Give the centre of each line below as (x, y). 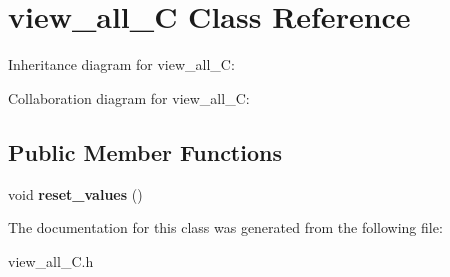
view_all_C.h (51, 260)
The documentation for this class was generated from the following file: (225, 227)
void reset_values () (75, 193)
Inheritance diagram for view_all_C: (121, 64)
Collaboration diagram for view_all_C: (129, 97)
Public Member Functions (145, 151)
